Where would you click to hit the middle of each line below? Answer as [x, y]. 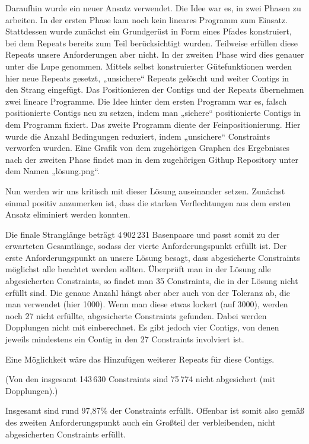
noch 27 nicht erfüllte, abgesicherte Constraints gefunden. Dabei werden [136, 315]
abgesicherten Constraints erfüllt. [66, 434]
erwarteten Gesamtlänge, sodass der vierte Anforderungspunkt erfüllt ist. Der [146, 246]
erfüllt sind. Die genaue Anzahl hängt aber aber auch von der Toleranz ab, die [148, 292]
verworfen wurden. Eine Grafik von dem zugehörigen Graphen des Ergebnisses [148, 148]
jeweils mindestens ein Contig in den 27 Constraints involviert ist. [125, 339]
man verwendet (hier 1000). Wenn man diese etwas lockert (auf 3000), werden [147, 304]
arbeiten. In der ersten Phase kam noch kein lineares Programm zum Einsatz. [146, 19]
